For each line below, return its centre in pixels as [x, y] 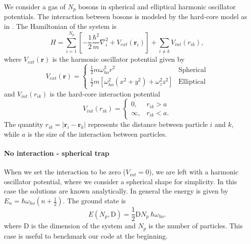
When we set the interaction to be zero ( [65, 172]
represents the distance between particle [148, 124]
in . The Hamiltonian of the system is [60, 26]
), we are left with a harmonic [194, 172]
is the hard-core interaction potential [105, 93]
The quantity [24, 124]
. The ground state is [94, 201]
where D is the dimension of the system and [70, 226]
